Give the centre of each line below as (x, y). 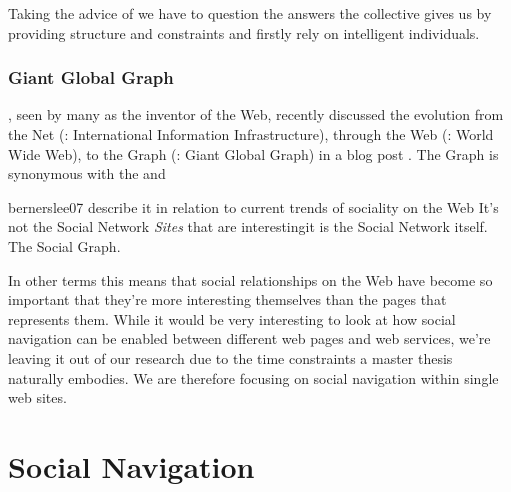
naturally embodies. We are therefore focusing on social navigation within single (253, 377)
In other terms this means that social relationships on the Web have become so (250, 279)
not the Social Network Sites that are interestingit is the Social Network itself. (248, 226)
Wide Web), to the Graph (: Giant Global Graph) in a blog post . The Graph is (253, 153)
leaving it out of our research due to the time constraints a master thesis (230, 357)
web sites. (37, 397)
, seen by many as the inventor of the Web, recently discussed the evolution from (256, 114)
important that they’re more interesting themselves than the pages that (227, 299)
